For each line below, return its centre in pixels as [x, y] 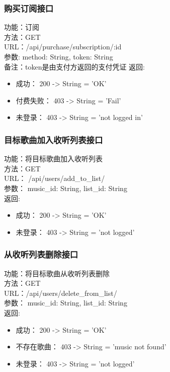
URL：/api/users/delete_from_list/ [61, 293]
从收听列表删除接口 [41, 254]
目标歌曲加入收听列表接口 [54, 139]
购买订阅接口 [29, 8]
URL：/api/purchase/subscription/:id [63, 47]
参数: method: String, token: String [59, 56]
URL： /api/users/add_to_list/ [55, 178]
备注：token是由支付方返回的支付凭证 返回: [74, 66]
